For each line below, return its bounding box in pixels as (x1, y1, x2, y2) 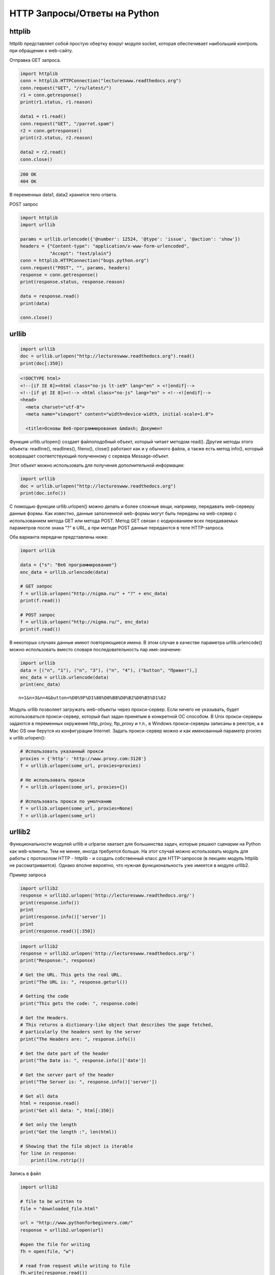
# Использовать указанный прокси (20, 749, 104, 754)
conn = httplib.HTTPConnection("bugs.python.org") (20, 258, 150, 264)
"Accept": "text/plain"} (49, 250, 112, 256)
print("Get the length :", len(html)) (20, 1129, 117, 1135)
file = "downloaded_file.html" (20, 1206, 99, 1211)
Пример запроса (9, 872, 46, 878)
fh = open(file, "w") (20, 1248, 74, 1254)
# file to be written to (20, 1198, 82, 1205)
